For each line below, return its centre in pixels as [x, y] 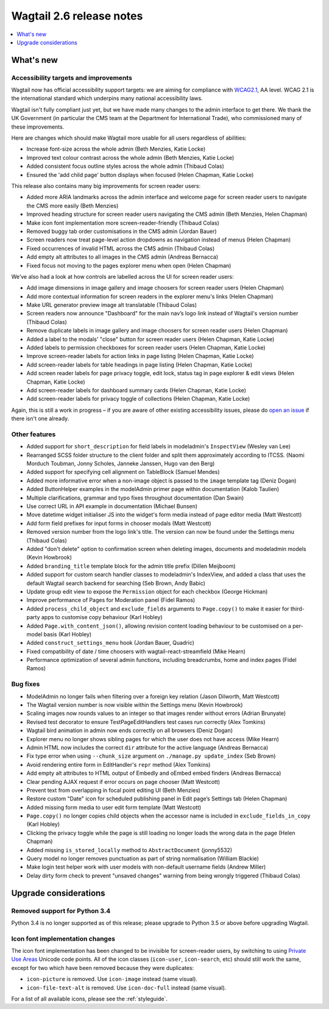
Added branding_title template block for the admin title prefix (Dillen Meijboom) [131, 566]
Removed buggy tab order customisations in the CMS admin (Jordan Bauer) [122, 231]
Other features [34, 434]
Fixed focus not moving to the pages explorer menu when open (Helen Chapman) [129, 265]
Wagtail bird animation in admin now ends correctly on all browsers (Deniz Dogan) [130, 731]
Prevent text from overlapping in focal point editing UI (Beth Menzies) [114, 790]
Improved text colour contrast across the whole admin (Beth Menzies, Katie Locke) [130, 157]
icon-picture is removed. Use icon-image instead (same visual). [112, 979]
